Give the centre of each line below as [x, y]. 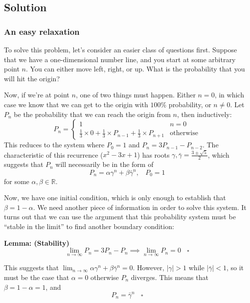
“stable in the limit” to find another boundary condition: [89, 226]
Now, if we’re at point [37, 95]
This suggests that [32, 268]
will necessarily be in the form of [104, 164]
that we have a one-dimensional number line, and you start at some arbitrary [120, 59]
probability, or [190, 104]
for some [17, 181]
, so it [235, 268]
